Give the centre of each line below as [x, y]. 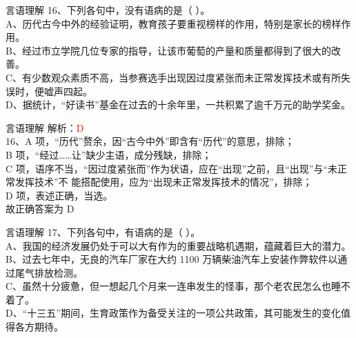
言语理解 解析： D [45, 127]
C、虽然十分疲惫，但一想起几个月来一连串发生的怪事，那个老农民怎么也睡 [174, 286]
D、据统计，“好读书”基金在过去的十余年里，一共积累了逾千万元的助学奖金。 [178, 105]
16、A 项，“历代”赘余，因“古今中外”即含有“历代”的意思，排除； [150, 141]
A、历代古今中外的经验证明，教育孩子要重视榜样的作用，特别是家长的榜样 [174, 23]
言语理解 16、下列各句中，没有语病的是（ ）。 [108, 10]
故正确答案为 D [40, 209]
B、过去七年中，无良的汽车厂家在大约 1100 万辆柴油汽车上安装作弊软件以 [172, 259]
